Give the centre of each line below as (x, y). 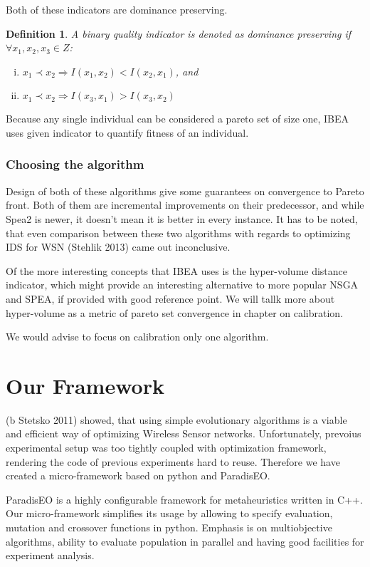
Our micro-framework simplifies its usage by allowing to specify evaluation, (169, 513)
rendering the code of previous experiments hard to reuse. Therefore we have (173, 461)
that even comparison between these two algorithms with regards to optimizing (178, 233)
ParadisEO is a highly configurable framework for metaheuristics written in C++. (184, 499)
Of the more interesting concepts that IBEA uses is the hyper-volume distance (177, 270)
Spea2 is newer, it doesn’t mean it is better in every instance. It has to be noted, (182, 218)
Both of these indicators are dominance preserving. (117, 9)
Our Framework (85, 385)
